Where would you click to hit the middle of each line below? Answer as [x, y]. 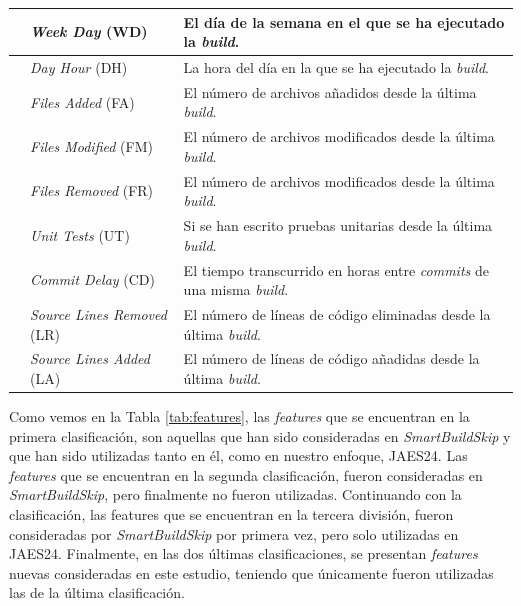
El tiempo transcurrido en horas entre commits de [336, 269]
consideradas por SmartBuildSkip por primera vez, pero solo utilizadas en [234, 533]
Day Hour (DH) [79, 66]
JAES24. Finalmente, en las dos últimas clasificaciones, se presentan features [243, 553]
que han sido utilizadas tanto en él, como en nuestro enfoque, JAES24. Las [238, 455]
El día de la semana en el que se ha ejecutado [344, 21]
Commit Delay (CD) [92, 279]
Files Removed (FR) [92, 190]
